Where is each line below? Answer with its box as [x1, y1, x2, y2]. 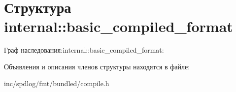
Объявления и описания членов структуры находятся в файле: [4, 61, 190, 71]
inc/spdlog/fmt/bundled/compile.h [4, 78, 109, 88]
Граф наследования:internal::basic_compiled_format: [4, 45, 164, 55]
